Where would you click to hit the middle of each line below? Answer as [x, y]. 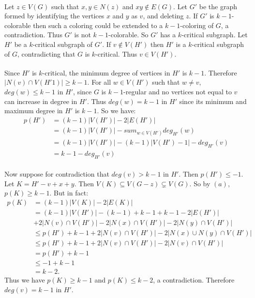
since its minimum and [213, 101]
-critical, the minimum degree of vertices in [106, 72]
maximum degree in [34, 111]
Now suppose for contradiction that [57, 174]
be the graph [218, 6]
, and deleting [163, 16]
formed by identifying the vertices [54, 16]
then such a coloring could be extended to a [98, 25]
